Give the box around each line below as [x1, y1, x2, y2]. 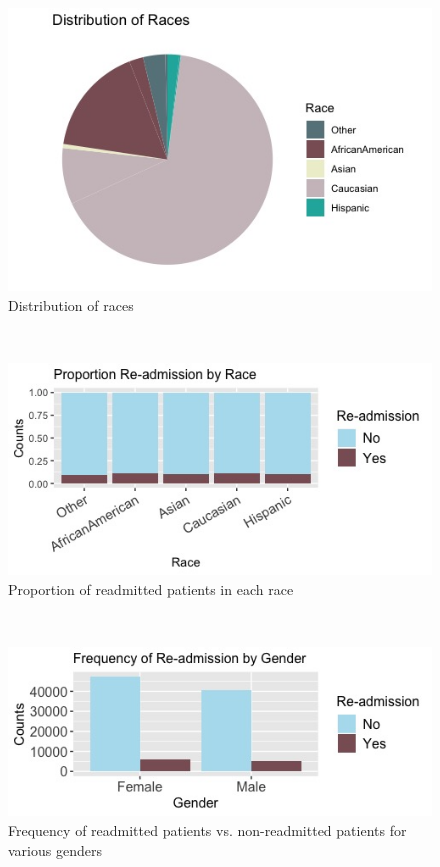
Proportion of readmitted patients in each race [8, 578, 294, 599]
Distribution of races [8, 294, 134, 315]
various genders [8, 839, 102, 860]
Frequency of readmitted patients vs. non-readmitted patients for [8, 819, 407, 840]
